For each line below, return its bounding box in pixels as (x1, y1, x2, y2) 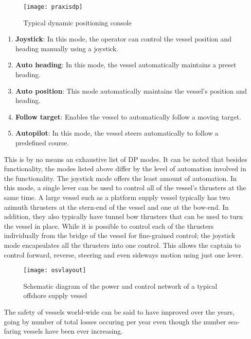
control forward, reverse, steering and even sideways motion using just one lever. (4, 249, 243, 259)
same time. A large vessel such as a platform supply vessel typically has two (4, 192, 230, 202)
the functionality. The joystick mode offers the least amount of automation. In (4, 173, 237, 183)
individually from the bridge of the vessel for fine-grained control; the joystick (4, 230, 235, 240)
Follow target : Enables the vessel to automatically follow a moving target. (15, 111, 241, 121)
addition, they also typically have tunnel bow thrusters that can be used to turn (4, 211, 243, 221)
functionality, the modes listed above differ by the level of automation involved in (4, 163, 246, 174)
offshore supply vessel (23, 290, 87, 300)
